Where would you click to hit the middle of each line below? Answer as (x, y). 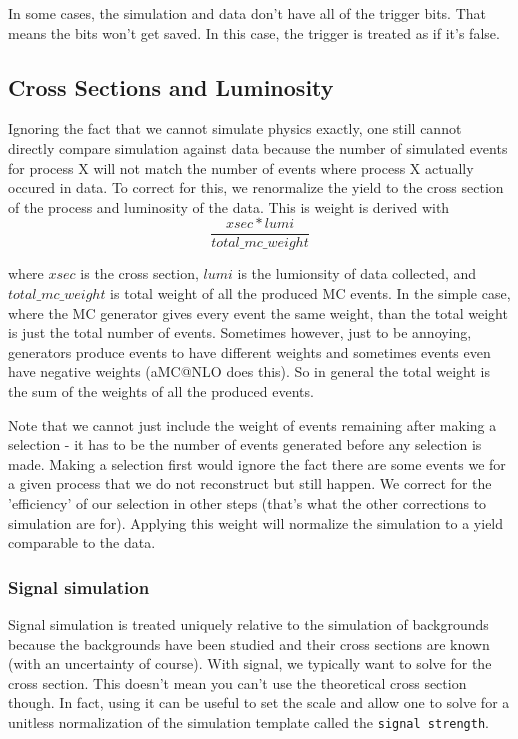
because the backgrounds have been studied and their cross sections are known (249, 643)
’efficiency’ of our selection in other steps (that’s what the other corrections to (247, 502)
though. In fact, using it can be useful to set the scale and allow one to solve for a (259, 702)
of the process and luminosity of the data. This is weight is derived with (229, 206)
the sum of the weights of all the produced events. (161, 390)
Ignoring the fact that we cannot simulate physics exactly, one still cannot (235, 128)
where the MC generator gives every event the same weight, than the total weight (258, 312)
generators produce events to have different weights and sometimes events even (249, 351)
